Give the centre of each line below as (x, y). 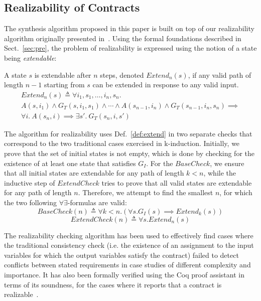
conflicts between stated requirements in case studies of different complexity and (127, 265)
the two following (30, 202)
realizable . (21, 294)
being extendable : (30, 57)
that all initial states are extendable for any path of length (94, 173)
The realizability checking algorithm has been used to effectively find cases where (129, 235)
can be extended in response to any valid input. (166, 85)
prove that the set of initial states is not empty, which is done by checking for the (129, 153)
